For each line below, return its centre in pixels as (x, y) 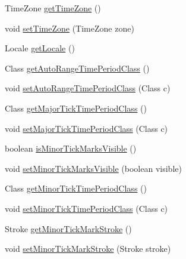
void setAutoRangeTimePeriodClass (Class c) (88, 88)
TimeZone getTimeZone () (53, 8)
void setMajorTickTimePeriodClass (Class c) (86, 128)
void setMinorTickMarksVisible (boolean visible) (93, 168)
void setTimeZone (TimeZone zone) (70, 28)
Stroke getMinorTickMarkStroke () (68, 228)
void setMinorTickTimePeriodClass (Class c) (86, 208)
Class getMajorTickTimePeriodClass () (76, 108)
